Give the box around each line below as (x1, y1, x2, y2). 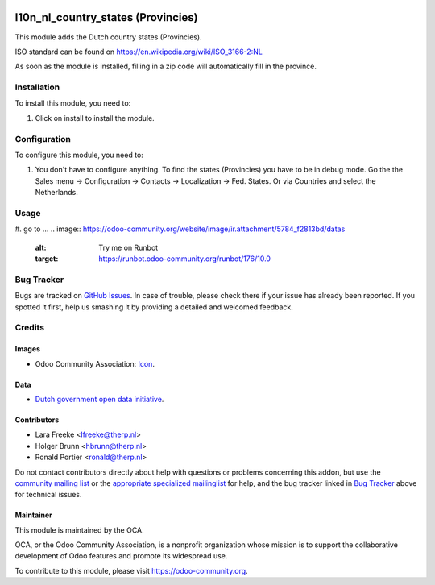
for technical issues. (14, 490, 82, 500)
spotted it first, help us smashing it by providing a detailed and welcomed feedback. (14, 302, 293, 312)
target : (35, 254, 59, 263)
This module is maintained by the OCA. (14, 525, 144, 535)
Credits (14, 322, 44, 334)
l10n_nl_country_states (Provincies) (14, 10, 198, 24)
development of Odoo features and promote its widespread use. (14, 551, 228, 561)
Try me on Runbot (98, 243, 159, 252)
